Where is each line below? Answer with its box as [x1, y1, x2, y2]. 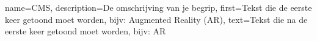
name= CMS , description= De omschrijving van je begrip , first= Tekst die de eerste [5, 1, 312, 13]
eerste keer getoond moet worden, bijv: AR [5, 25, 166, 37]
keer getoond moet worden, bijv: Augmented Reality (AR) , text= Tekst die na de [5, 13, 308, 25]
